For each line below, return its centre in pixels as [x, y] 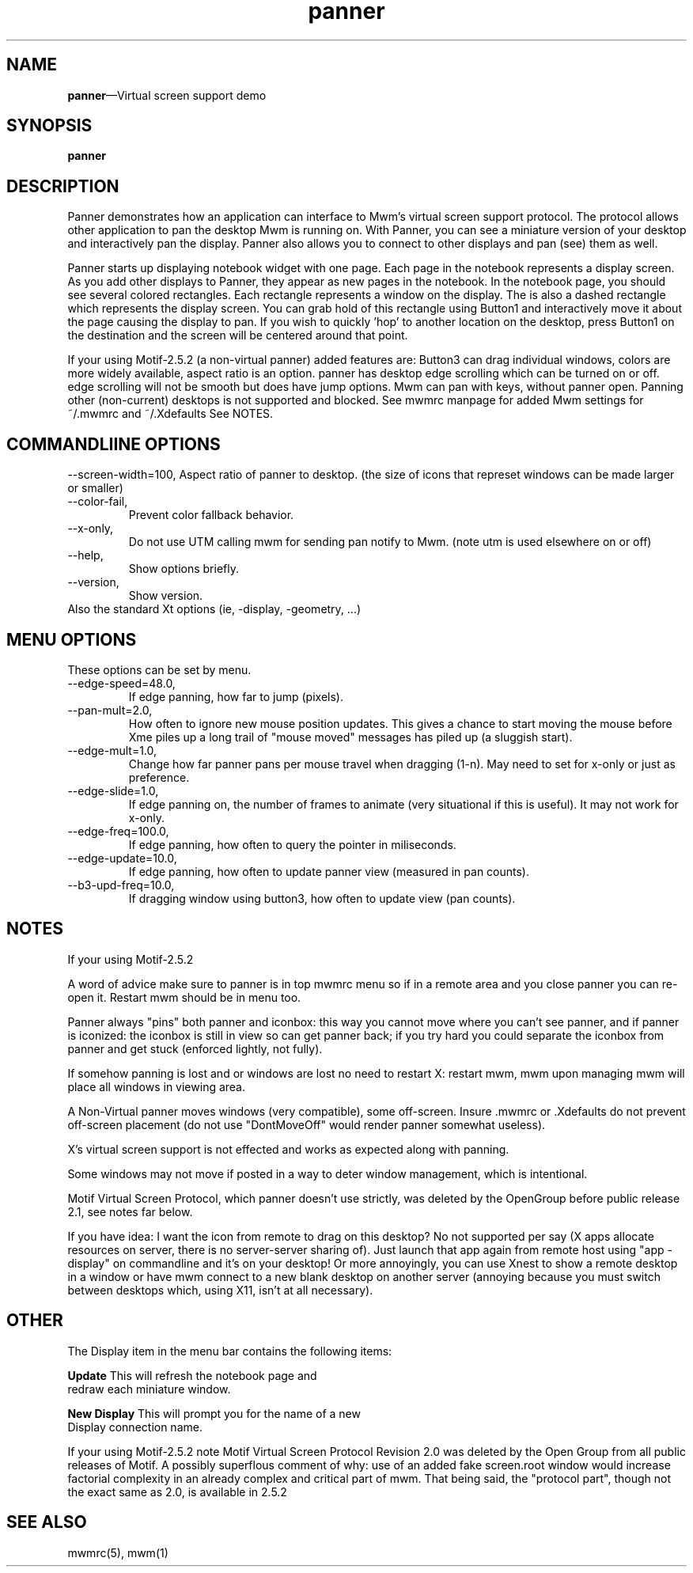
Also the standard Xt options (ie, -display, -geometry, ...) [214, 609]
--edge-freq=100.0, [118, 831]
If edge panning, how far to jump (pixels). [236, 696]
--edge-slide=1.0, [113, 790]
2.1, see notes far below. [130, 1211]
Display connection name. [135, 1427]
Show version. [166, 596]
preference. [159, 777]
